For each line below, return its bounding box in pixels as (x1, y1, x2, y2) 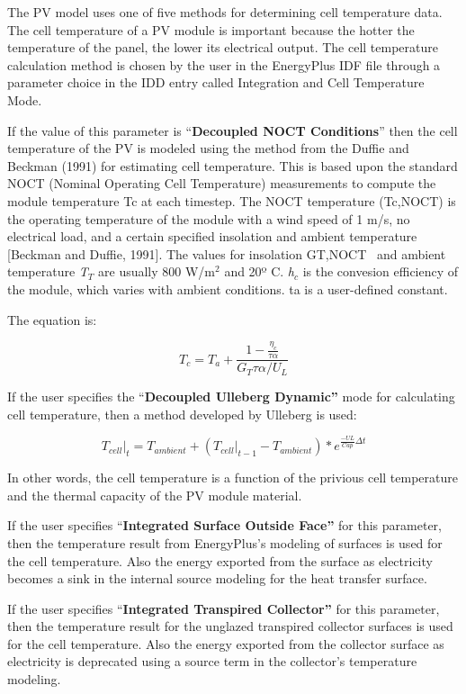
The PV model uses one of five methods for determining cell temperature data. (7, 3, 443, 21)
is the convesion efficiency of (302, 262, 459, 281)
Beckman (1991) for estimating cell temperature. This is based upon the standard (7, 156, 458, 175)
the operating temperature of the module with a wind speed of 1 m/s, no (7, 209, 410, 228)
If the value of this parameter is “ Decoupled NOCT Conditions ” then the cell (7, 121, 458, 140)
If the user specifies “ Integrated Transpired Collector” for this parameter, (7, 599, 440, 617)
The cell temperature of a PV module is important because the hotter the (7, 20, 415, 39)
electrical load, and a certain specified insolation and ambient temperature (7, 227, 417, 246)
